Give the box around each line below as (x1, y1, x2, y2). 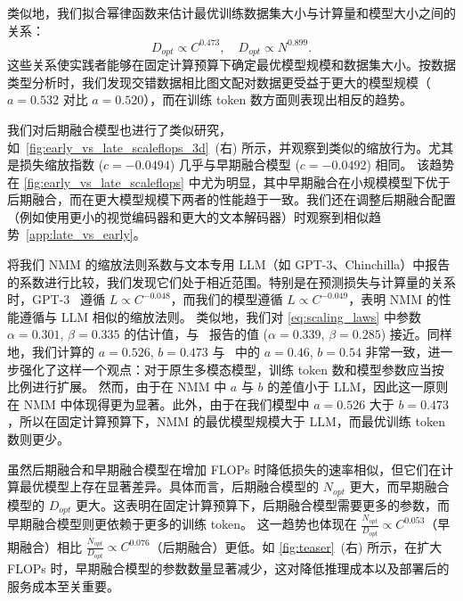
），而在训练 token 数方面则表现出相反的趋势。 (143, 90, 413, 109)
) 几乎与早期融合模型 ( (169, 155, 300, 174)
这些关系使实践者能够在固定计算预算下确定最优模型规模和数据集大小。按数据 (7, 55, 456, 74)
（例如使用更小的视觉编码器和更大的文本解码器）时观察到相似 (7, 207, 369, 226)
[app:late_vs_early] (26, 225, 134, 243)
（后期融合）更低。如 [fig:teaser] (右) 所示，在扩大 (150, 537, 443, 556)
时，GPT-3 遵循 (7, 290, 105, 309)
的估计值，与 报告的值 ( (124, 325, 269, 343)
